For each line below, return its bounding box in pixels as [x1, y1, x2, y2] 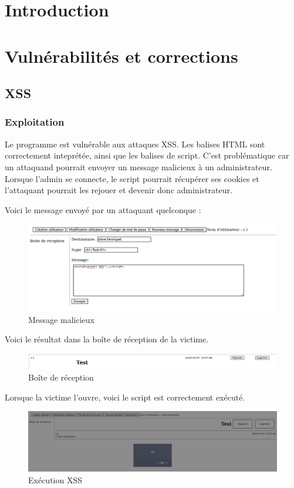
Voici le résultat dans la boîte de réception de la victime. [5, 333, 209, 345]
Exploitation [5, 115, 65, 129]
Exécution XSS [28, 473, 82, 486]
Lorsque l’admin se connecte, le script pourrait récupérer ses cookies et [5, 172, 259, 184]
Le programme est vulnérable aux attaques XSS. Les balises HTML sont [5, 137, 265, 150]
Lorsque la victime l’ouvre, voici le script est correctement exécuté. [5, 391, 245, 403]
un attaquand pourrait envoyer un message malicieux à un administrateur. [5, 160, 272, 173]
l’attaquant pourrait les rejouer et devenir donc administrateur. [5, 184, 232, 196]
